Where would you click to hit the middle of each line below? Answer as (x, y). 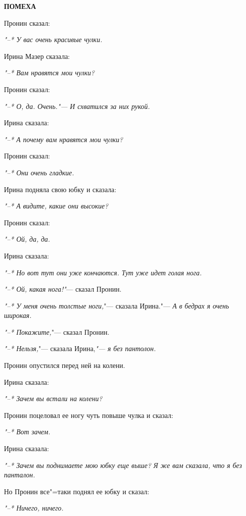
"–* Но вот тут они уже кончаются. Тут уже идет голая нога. (103, 272)
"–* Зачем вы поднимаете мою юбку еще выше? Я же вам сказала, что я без (123, 465)
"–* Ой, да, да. (27, 239)
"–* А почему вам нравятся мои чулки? (64, 139)
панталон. (20, 475)
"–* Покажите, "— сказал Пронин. (57, 332)
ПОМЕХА (20, 6)
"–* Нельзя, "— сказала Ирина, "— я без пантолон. (80, 348)
